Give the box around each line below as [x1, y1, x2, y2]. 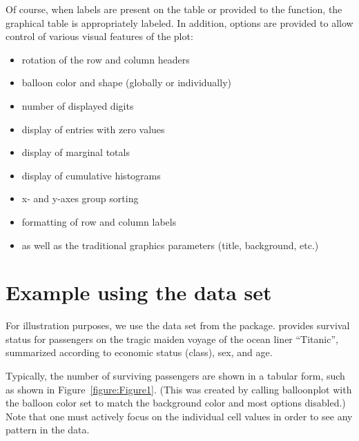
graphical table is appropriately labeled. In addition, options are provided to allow [6, 15, 353, 30]
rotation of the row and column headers [21, 52, 190, 66]
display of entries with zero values [21, 121, 165, 136]
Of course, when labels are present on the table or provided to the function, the [6, 2, 342, 16]
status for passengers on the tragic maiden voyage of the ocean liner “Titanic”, [6, 331, 338, 346]
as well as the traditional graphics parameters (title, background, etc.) [21, 237, 319, 252]
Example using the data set [6, 278, 272, 306]
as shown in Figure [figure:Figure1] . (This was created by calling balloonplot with [6, 382, 352, 396]
